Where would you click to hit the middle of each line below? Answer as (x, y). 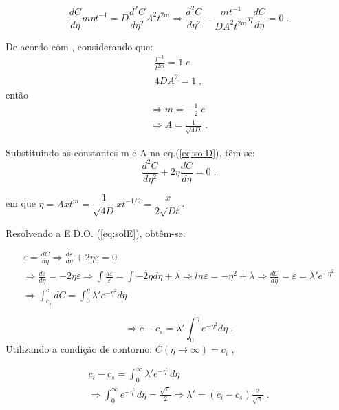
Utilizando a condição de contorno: (79, 349)
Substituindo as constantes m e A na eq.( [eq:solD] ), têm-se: (130, 152)
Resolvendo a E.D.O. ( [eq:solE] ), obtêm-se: (96, 233)
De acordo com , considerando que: (79, 46)
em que (21, 203)
